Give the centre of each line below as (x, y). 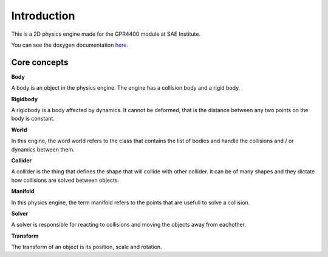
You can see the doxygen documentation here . (70, 45)
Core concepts (40, 62)
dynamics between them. (43, 149)
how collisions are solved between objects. (65, 180)
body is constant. (33, 119)
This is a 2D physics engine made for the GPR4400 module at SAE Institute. (106, 34)
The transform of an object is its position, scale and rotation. (87, 247)
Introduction (43, 16)
